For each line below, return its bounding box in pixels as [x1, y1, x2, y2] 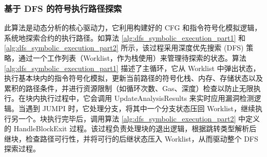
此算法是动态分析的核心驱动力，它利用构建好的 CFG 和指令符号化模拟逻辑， [4, 22, 262, 33]
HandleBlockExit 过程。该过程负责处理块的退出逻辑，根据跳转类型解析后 [13, 123, 257, 134]
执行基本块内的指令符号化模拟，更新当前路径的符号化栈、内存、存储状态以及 [4, 73, 263, 83]
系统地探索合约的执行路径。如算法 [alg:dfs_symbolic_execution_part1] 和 [4, 32, 246, 43]
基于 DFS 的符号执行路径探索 [4, 2, 122, 14]
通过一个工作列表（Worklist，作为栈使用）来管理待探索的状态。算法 [18, 53, 246, 63]
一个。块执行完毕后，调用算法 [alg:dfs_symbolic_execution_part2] [18, 113, 236, 124]
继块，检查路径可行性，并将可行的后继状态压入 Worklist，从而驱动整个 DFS [4, 133, 258, 144]
